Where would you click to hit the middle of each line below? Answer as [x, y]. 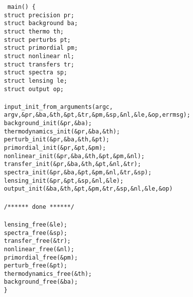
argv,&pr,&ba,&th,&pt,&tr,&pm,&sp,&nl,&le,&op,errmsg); [97, 115]
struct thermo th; [34, 31]
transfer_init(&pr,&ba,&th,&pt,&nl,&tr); [73, 164]
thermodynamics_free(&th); [48, 274]
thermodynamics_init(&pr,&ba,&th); [62, 131]
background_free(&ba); [41, 282]
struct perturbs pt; [38, 40]
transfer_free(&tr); [38, 241]
